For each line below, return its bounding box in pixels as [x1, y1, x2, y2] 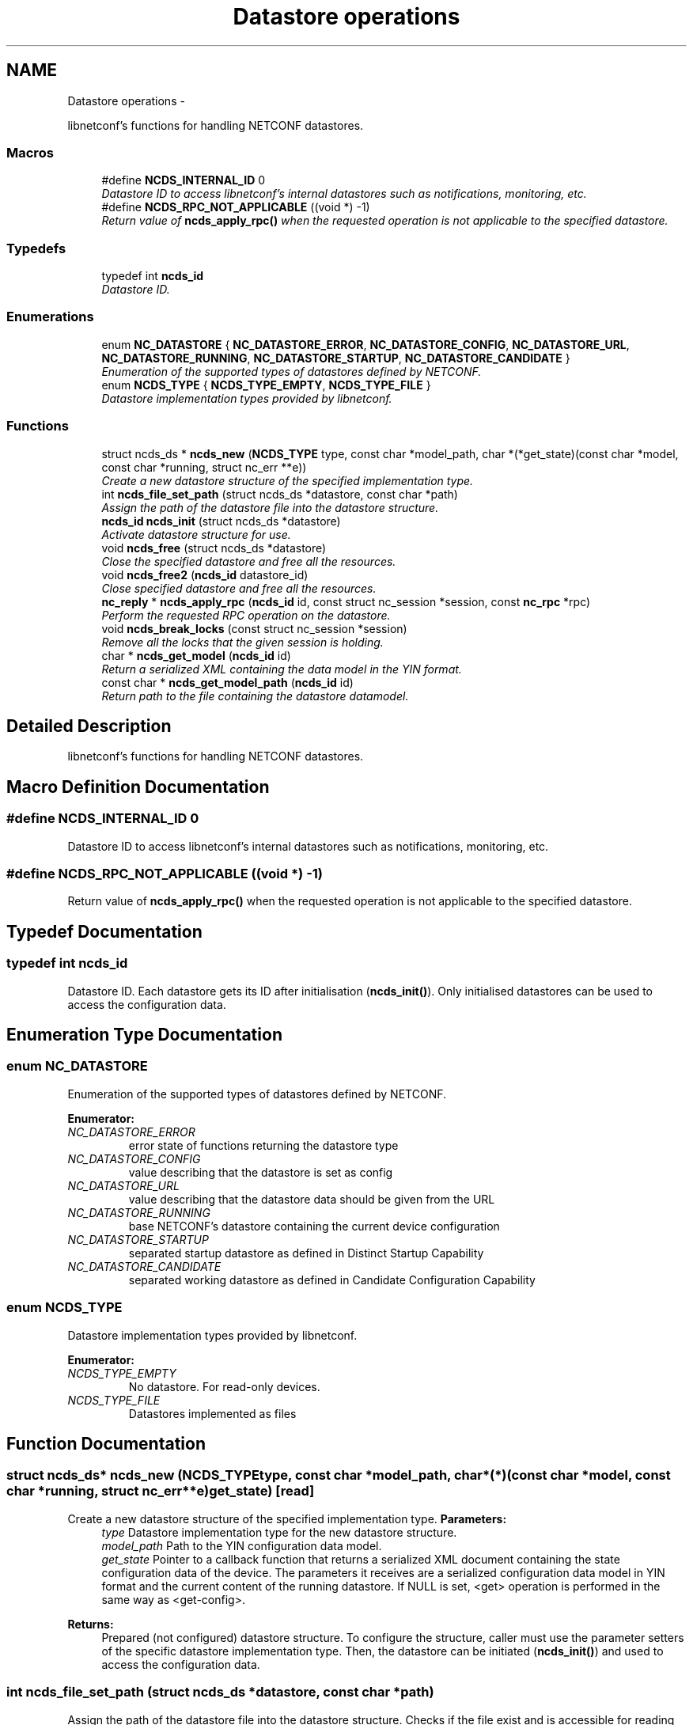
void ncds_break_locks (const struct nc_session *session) [101, 621, 407, 635]
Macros [6, 144, 54, 161]
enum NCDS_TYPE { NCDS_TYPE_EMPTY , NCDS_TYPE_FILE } [101, 377, 431, 392]
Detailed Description [6, 716, 172, 737]
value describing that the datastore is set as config [128, 1165, 393, 1179]
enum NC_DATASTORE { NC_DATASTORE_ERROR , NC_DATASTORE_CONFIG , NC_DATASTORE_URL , [101, 337, 630, 351]
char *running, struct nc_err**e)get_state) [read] [6, 1483, 315, 1499]
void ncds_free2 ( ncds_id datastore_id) [101, 567, 309, 582]
